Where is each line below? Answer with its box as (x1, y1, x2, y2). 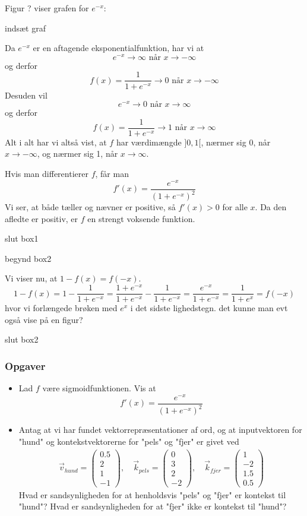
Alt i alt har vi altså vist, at (5, 135, 107, 148)
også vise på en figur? (5, 313, 83, 325)
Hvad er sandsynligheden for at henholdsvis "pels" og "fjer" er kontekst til (18, 488, 286, 501)
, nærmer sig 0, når (201, 135, 271, 148)
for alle (222, 201, 248, 213)
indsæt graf (5, 21, 46, 34)
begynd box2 (5, 252, 52, 264)
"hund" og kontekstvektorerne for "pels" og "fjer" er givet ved (18, 435, 239, 447)
